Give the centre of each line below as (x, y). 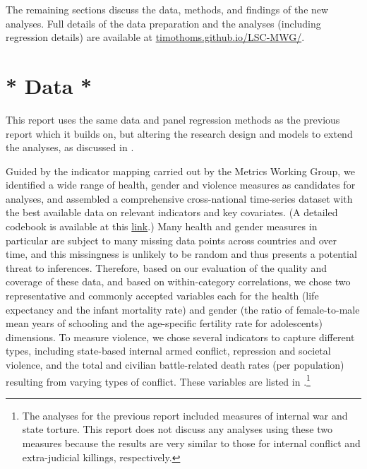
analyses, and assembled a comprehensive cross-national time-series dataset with (179, 198)
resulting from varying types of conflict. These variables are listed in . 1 (158, 380)
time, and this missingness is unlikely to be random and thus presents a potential (181, 254)
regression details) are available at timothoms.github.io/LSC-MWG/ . (155, 37)
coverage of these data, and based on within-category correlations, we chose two (178, 281)
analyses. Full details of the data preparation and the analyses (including (163, 23)
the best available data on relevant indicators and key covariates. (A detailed (172, 212)
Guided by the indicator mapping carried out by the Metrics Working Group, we (180, 171)
